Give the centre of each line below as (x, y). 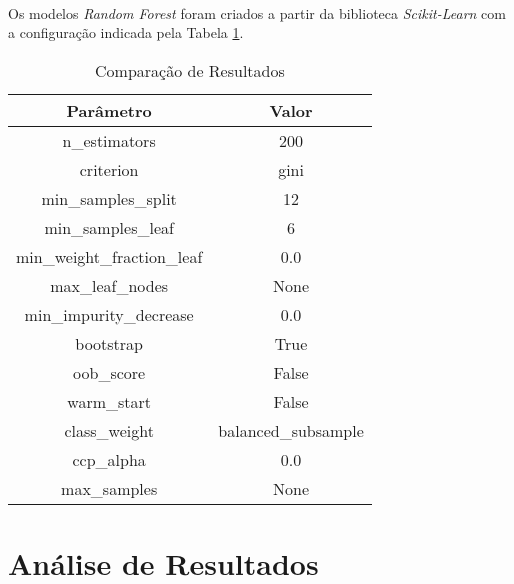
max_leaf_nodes (109, 285)
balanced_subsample (291, 430)
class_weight (109, 430)
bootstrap (109, 343)
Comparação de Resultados (190, 70)
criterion (109, 169)
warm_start (109, 401)
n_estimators (109, 140)
